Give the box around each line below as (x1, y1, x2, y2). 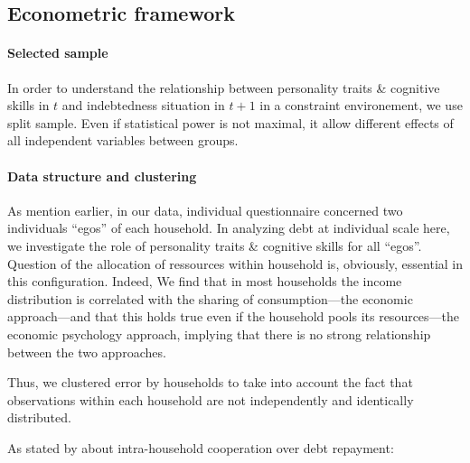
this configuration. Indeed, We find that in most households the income (7, 272, 402, 291)
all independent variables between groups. (7, 131, 239, 150)
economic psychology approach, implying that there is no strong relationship (7, 324, 431, 343)
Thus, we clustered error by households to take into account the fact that (7, 373, 413, 392)
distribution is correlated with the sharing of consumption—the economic (7, 289, 413, 308)
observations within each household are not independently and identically (7, 390, 414, 409)
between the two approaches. (7, 342, 166, 361)
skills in (7, 96, 50, 115)
